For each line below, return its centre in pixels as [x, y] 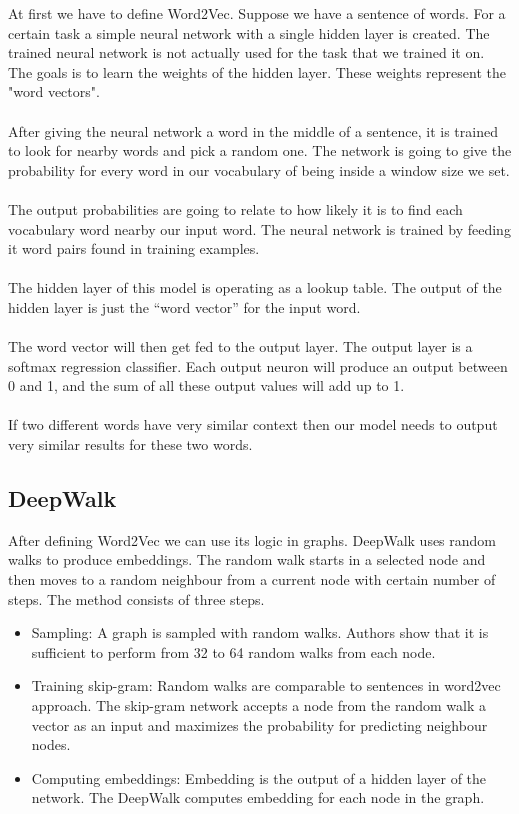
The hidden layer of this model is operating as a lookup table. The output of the [255, 287]
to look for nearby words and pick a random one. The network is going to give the [260, 150]
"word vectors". [54, 91]
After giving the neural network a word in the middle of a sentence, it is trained [253, 130]
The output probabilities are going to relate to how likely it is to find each [235, 208]
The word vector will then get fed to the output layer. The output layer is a [240, 346]
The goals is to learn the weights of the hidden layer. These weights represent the [257, 71]
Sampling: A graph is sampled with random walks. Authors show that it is [260, 632]
